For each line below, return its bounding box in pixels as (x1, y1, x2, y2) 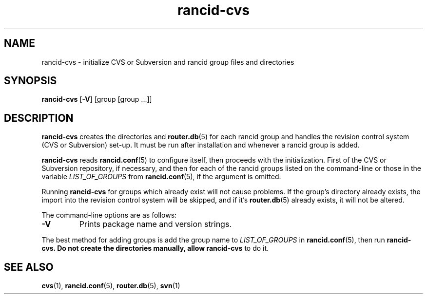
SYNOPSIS (4, 74, 57, 87)
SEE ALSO (4, 261, 54, 273)
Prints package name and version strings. (79, 219, 232, 229)
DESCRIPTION (4, 112, 74, 124)
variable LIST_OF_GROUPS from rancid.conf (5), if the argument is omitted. (41, 172, 281, 181)
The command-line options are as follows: (41, 211, 177, 220)
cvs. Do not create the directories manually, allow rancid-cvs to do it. (41, 244, 269, 253)
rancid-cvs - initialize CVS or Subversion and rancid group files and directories (41, 57, 294, 66)
